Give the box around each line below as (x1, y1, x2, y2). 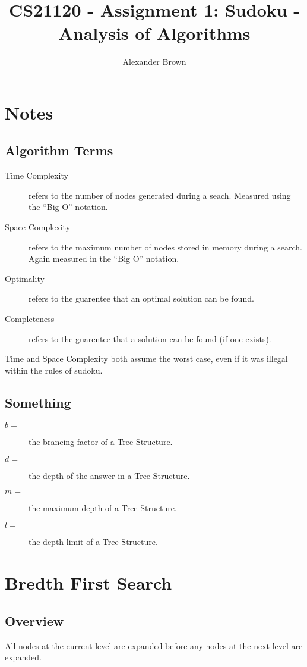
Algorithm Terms (5, 141, 113, 159)
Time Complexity (5, 169, 68, 181)
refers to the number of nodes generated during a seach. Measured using (29, 189, 291, 201)
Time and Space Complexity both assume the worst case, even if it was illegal (5, 352, 288, 365)
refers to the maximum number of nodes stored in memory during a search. (29, 240, 303, 253)
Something (5, 393, 71, 411)
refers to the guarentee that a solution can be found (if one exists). (29, 332, 271, 345)
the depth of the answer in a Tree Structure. (29, 469, 190, 482)
